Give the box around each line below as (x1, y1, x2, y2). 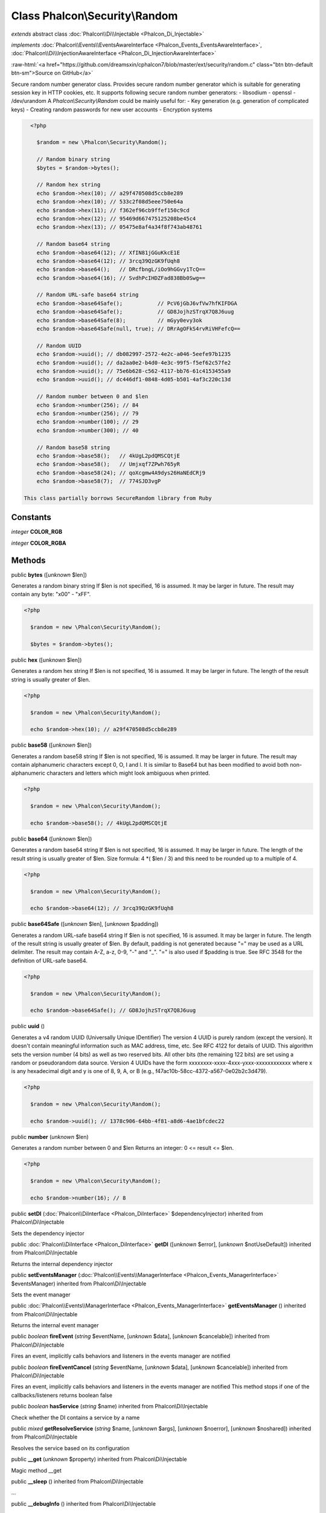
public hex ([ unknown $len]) (11, 656, 82, 663)
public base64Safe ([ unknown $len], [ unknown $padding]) (11, 921, 159, 928)
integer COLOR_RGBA (11, 539, 66, 546)
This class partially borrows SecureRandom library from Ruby (24, 494, 212, 502)
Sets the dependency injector (11, 1229, 85, 1237)
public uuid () (11, 1023, 45, 1030)
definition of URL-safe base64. (11, 957, 88, 964)
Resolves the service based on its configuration (11, 1444, 130, 1452)
